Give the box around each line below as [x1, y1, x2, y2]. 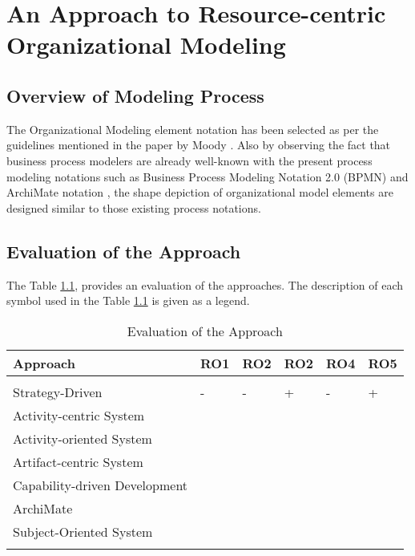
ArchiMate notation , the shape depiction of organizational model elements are [6, 184, 393, 201]
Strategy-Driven [13, 382, 103, 401]
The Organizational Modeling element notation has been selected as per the [6, 120, 379, 137]
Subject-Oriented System [13, 522, 153, 541]
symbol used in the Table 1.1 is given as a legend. [6, 292, 250, 309]
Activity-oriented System [13, 428, 152, 448]
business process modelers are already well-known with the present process [6, 152, 373, 168]
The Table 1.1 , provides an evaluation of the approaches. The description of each [6, 276, 404, 293]
